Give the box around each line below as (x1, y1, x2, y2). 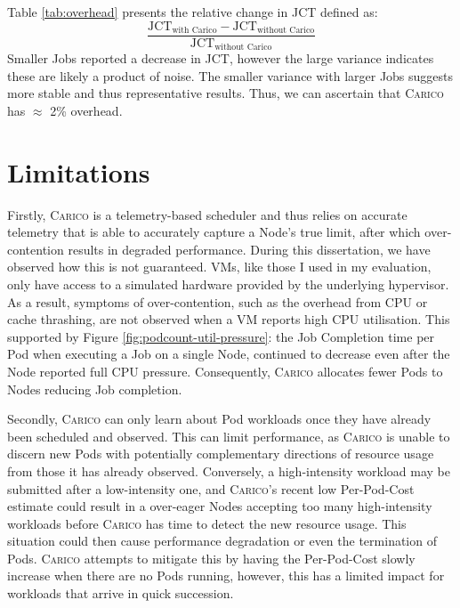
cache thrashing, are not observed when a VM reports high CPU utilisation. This (7, 310, 450, 328)
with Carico (172, 26, 217, 36)
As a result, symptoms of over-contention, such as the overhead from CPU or (7, 292, 428, 311)
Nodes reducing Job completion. (7, 379, 182, 398)
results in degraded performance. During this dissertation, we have (68, 239, 431, 258)
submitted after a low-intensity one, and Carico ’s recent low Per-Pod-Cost (7, 479, 415, 498)
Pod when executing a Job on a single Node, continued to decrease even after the (7, 345, 450, 363)
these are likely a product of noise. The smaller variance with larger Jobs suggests (7, 66, 454, 85)
